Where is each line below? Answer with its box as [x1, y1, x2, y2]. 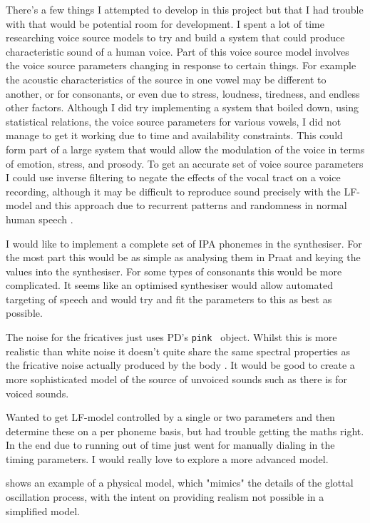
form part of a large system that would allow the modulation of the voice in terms [6, 141, 365, 156]
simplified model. [6, 503, 80, 518]
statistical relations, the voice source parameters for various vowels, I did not [6, 113, 341, 128]
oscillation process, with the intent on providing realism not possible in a [6, 489, 324, 504]
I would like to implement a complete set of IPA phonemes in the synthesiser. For [6, 235, 362, 250]
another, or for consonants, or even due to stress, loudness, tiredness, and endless [6, 86, 360, 101]
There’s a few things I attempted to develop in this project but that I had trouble [6, 2, 364, 16]
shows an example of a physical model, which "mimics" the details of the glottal [6, 475, 354, 490]
